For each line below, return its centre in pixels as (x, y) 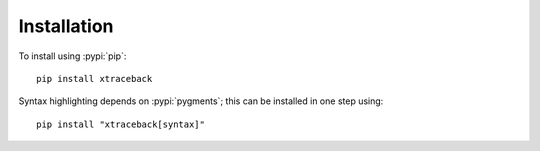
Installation (66, 26)
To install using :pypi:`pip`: (72, 56)
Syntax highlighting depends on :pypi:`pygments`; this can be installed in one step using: (201, 101)
